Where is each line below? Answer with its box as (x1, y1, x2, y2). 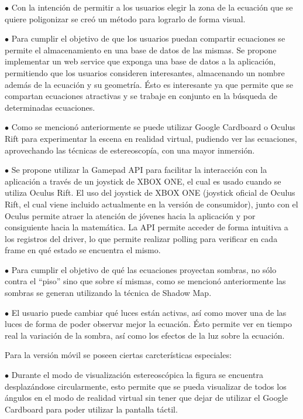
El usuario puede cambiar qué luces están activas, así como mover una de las (11, 306, 287, 318)
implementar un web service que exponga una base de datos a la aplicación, (5, 55, 276, 67)
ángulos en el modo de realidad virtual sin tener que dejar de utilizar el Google (5, 391, 288, 404)
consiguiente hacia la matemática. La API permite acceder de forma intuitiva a (5, 221, 288, 233)
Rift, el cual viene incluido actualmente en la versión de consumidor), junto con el (5, 197, 298, 210)
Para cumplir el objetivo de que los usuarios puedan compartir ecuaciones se (11, 32, 285, 45)
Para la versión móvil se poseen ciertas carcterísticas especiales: (5, 349, 232, 361)
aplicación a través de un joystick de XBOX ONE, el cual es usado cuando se (5, 175, 281, 187)
